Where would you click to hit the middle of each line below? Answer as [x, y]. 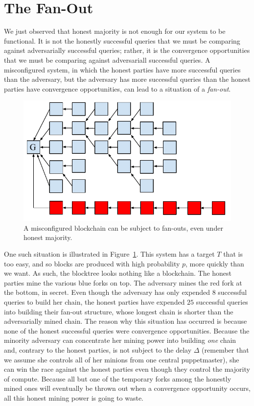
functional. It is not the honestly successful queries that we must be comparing [122, 40]
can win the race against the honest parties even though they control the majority [127, 369]
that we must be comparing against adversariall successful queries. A [107, 60]
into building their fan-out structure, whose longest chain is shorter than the [119, 311]
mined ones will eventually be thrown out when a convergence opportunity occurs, [127, 388]
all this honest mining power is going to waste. [74, 397]
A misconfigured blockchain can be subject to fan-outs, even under [123, 227]
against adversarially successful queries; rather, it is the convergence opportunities [127, 50]
